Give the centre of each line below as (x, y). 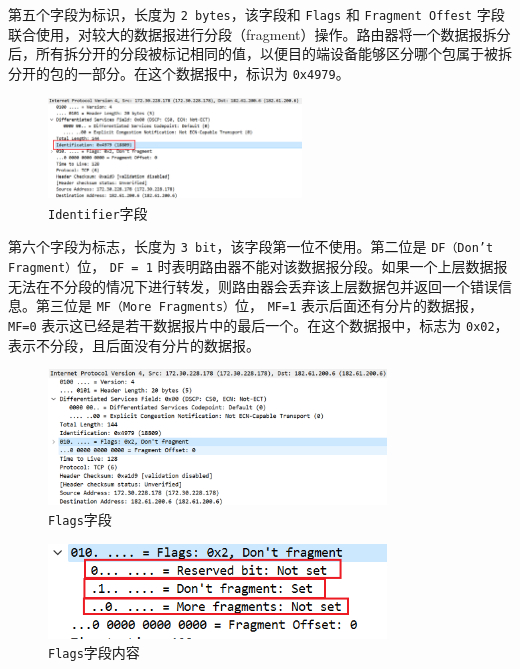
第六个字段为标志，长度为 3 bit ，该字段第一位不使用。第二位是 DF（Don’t (251, 246)
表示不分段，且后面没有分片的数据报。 (134, 344)
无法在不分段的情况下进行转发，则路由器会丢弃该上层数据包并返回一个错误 (253, 285)
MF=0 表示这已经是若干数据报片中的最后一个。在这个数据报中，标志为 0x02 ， (258, 324)
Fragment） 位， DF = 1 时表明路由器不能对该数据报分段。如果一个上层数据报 (258, 266)
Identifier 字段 (98, 212)
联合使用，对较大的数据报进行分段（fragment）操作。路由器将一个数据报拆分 (259, 33)
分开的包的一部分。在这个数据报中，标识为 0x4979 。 (179, 72)
